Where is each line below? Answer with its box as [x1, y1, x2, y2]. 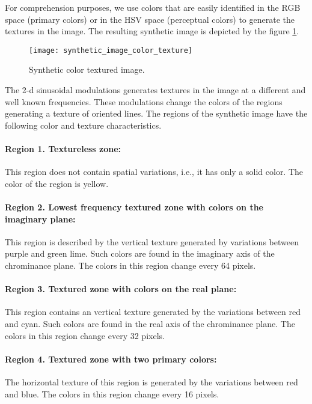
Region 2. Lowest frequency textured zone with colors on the [5, 200, 263, 213]
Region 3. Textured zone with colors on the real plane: [5, 283, 237, 295]
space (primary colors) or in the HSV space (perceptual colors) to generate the [5, 13, 295, 25]
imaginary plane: [5, 212, 76, 225]
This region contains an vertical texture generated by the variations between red [5, 305, 301, 318]
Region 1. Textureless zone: [5, 142, 121, 155]
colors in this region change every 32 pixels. [5, 329, 165, 341]
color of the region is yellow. [5, 177, 109, 189]
